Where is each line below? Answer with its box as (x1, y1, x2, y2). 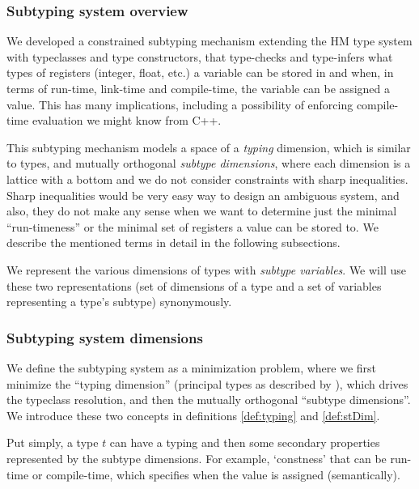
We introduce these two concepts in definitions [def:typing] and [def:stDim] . (6, 406, 380, 423)
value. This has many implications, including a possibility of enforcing (6, 96, 353, 113)
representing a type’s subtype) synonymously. (6, 293, 232, 310)
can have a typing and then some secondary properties (109, 434, 380, 451)
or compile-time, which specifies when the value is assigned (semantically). (32, 466, 400, 483)
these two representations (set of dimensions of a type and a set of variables (6, 277, 382, 294)
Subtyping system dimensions (6, 327, 203, 347)
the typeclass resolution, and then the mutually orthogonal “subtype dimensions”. (6, 391, 411, 408)
